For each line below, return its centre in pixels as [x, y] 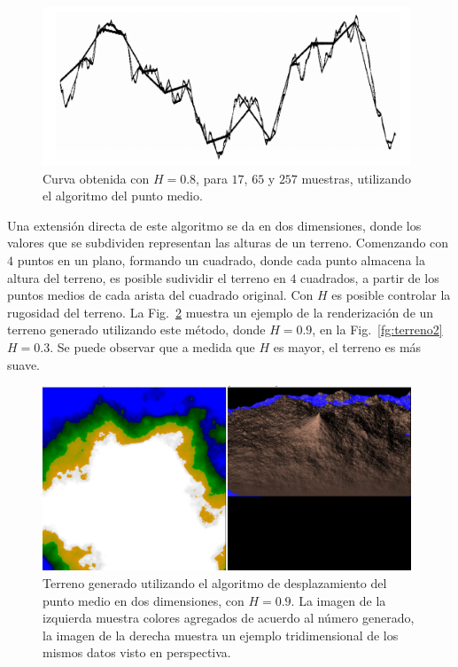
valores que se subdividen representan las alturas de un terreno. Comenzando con [228, 243]
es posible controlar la [391, 295]
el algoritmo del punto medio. [123, 196]
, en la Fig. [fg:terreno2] [377, 330]
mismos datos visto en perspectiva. [137, 652]
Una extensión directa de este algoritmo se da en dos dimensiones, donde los [214, 225]
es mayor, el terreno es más [347, 346]
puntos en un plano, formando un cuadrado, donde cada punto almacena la [221, 259]
